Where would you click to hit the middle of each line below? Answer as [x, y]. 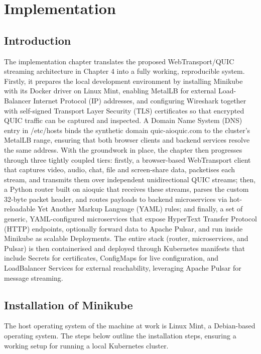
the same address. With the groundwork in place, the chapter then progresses [123, 149]
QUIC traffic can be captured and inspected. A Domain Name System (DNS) [123, 120]
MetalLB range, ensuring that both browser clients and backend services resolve [127, 140]
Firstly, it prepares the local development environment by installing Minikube [123, 81]
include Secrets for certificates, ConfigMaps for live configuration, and [111, 258]
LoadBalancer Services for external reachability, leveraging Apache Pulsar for [123, 268]
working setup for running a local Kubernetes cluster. [86, 345]
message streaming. [34, 277]
